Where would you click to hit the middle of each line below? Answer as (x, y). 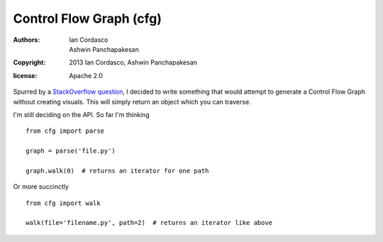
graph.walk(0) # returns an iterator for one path (117, 171)
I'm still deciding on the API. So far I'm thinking (81, 114)
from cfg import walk (63, 203)
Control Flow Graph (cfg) (88, 18)
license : (25, 75)
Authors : (27, 40)
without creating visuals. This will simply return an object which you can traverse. (132, 101)
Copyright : (29, 62)
